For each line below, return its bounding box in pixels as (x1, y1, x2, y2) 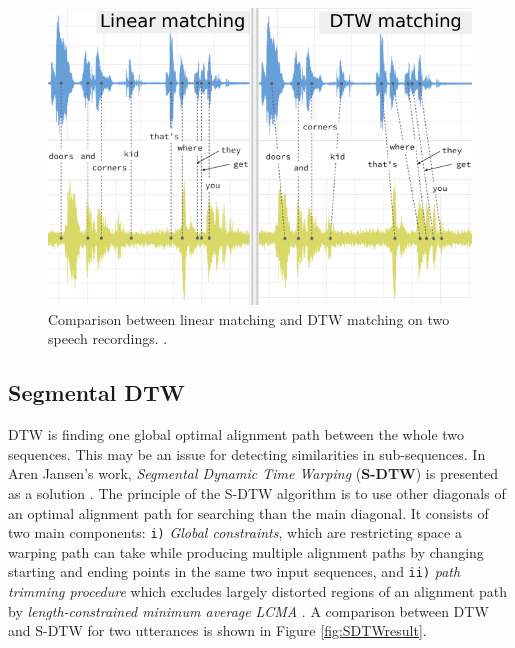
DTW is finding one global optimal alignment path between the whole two (8, 424, 465, 445)
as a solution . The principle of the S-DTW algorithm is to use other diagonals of (8, 482, 506, 503)
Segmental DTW (8, 377, 185, 408)
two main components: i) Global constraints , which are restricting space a (8, 522, 462, 543)
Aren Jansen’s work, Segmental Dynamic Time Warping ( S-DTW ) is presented (8, 463, 498, 484)
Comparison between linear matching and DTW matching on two (48, 308, 450, 329)
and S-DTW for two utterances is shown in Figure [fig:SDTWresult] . (8, 620, 427, 641)
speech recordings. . (48, 328, 168, 349)
